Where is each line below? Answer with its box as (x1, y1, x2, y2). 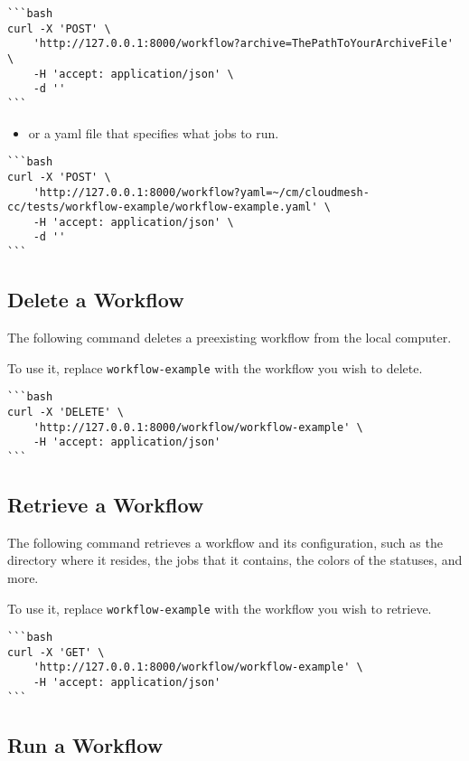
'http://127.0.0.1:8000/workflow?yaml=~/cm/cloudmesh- (33, 185, 370, 199)
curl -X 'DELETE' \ (7, 405, 124, 418)
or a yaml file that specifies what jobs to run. (28, 123, 279, 142)
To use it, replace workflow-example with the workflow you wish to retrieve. (7, 598, 432, 617)
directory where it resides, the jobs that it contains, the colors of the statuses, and (7, 550, 463, 569)
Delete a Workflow (7, 286, 184, 314)
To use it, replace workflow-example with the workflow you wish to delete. (7, 358, 423, 377)
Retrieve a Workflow (7, 490, 204, 518)
